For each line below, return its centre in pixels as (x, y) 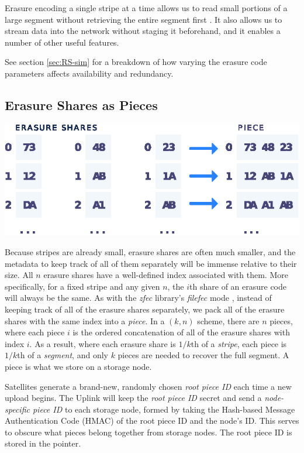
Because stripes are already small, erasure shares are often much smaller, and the (150, 251)
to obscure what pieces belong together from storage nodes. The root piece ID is (148, 432)
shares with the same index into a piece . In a (85, 320)
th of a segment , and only (63, 355)
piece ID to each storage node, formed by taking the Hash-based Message (164, 409)
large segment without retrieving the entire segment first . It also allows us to (144, 19)
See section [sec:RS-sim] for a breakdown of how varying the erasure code (136, 62)
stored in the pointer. (43, 443)
